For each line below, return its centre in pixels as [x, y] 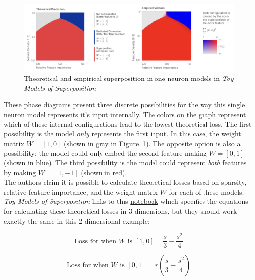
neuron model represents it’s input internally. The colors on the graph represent [125, 114]
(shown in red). [104, 172]
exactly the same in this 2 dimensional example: [77, 220]
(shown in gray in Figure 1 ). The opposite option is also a [152, 143]
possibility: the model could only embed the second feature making [105, 153]
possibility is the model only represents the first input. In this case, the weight [123, 134]
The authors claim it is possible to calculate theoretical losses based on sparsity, [125, 182]
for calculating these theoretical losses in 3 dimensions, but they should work [121, 211]
